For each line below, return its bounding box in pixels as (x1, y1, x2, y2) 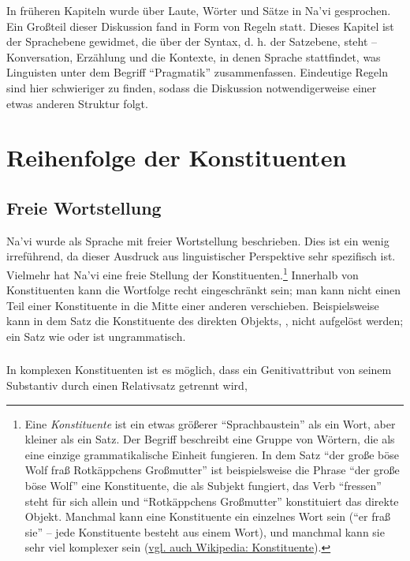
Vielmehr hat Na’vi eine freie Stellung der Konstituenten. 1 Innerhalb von (6, 264, 359, 282)
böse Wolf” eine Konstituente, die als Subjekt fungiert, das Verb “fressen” (24, 477, 382, 494)
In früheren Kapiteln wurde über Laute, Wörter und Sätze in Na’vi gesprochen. (6, 2, 391, 18)
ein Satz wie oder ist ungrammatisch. (6, 327, 186, 344)
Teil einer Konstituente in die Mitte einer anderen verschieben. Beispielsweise (6, 297, 379, 313)
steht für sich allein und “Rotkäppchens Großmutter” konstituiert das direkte (24, 492, 399, 509)
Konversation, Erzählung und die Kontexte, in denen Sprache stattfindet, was (6, 48, 381, 65)
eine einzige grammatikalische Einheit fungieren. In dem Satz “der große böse (24, 446, 399, 462)
